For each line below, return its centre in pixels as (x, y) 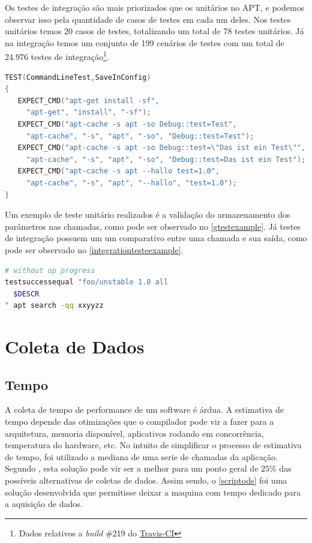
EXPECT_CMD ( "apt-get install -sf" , (88, 100)
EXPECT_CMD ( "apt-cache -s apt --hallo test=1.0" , (118, 171)
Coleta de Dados (75, 346)
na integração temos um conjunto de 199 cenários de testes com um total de (145, 42)
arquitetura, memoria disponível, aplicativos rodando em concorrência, (134, 433)
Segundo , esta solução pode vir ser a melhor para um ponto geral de (132, 468)
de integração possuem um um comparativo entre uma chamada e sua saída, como (156, 238)
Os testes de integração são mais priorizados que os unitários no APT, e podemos (155, 7)
